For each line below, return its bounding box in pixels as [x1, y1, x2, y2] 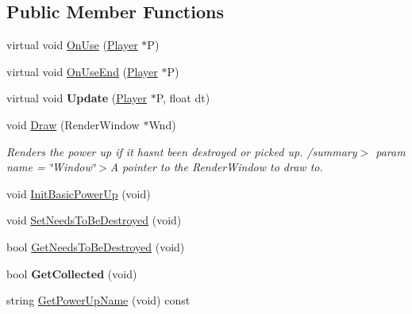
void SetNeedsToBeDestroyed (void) [6, 212, 182, 228]
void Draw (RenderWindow [6, 116, 140, 132]
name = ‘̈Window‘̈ [6, 159, 96, 175]
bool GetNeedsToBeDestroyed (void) [6, 238, 185, 255]
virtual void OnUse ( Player [6, 36, 138, 53]
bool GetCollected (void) [6, 265, 137, 281]
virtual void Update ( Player [6, 90, 147, 106]
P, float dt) [156, 90, 210, 106]
